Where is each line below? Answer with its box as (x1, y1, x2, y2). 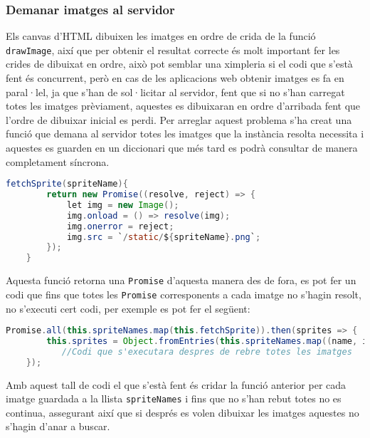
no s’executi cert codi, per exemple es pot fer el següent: (6, 301, 250, 316)
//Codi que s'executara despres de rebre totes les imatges (61, 346, 352, 357)
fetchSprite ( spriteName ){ (6, 179, 128, 189)
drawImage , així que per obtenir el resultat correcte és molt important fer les (6, 42, 340, 57)
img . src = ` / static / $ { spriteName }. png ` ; (66, 231, 261, 242)
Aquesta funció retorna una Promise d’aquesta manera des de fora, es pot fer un (6, 273, 356, 288)
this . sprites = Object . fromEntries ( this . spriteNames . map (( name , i (46, 336, 368, 346)
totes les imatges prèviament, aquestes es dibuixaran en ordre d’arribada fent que (6, 98, 361, 113)
